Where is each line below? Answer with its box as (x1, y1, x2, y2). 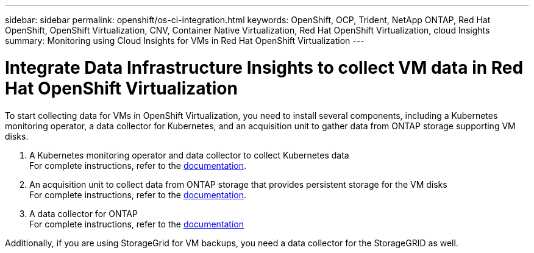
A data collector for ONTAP (29, 208, 138, 219)
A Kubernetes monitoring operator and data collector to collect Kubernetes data (29, 149, 349, 160)
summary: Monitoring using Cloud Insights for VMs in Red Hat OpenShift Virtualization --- (5, 35, 365, 46)
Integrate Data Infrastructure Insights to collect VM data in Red (5, 57, 524, 78)
